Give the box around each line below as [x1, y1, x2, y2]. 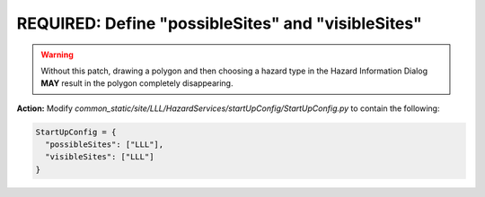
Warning [40, 49, 74, 60]
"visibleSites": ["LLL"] [45, 152, 154, 162]
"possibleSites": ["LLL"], [45, 140, 164, 150]
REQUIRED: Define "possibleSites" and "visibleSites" [16, 13, 422, 33]
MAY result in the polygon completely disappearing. [40, 78, 234, 89]
